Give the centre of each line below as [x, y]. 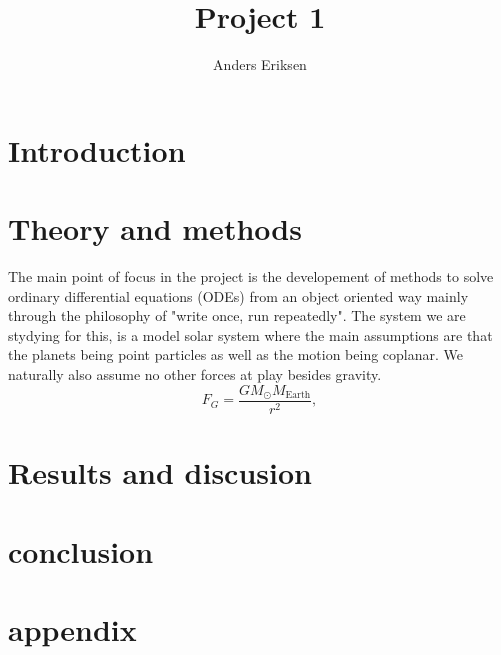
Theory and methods [155, 228]
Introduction [97, 149]
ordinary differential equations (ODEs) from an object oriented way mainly [238, 295]
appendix [72, 629]
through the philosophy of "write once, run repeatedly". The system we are [237, 315]
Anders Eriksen [260, 64]
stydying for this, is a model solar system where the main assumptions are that [250, 334]
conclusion [81, 550]
